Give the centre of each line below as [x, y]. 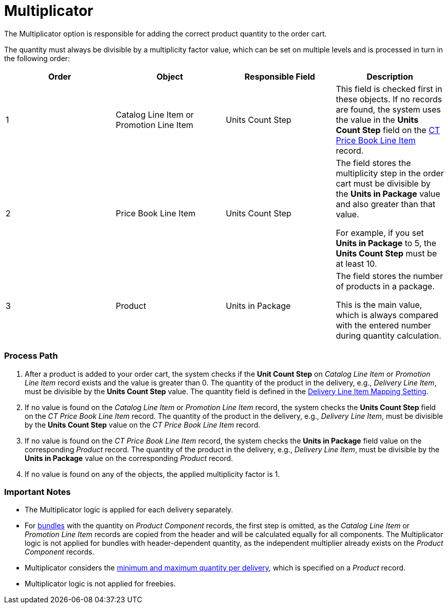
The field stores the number [389, 276]
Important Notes [37, 492]
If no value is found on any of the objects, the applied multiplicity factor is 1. [152, 474]
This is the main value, [379, 305]
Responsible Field [280, 76]
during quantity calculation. [388, 335]
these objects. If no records [389, 99]
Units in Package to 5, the [386, 243]
